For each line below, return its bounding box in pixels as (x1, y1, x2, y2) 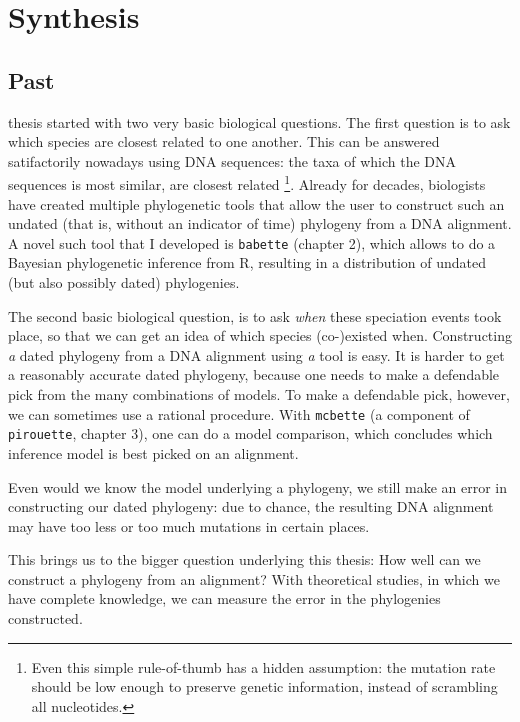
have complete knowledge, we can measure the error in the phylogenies (8, 588, 441, 609)
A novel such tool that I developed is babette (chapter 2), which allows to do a (8, 232, 496, 253)
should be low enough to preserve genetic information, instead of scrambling (31, 676, 498, 697)
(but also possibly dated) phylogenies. (8, 272, 240, 293)
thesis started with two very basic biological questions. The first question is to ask (8, 111, 511, 132)
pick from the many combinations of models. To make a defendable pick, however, (8, 384, 510, 405)
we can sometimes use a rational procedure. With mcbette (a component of (8, 403, 470, 424)
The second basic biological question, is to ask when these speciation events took (8, 305, 502, 326)
